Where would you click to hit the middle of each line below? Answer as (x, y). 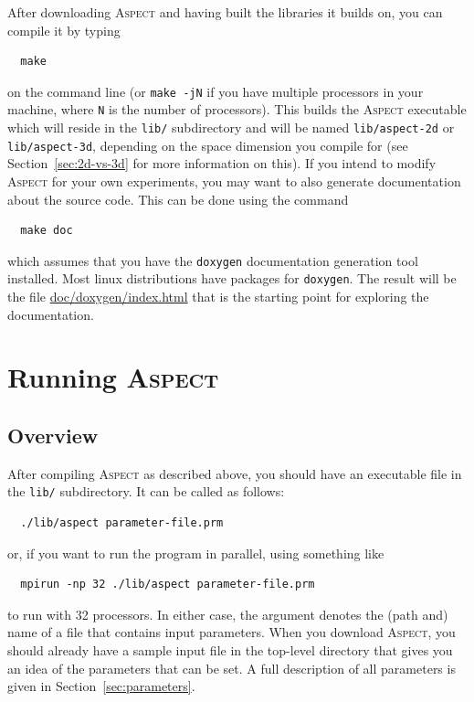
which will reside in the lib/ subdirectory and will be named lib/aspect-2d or (231, 128)
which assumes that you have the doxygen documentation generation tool (213, 260)
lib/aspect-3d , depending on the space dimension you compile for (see (208, 145)
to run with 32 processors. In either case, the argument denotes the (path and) (228, 614)
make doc (47, 231)
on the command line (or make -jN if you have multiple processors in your (216, 91)
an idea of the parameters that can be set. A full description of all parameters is (232, 668)
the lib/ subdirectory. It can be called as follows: (146, 491)
